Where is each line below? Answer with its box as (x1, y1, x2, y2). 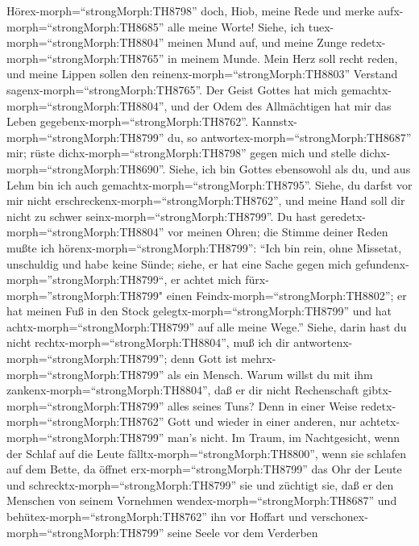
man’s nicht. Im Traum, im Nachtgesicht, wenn (168, 429, 400, 446)
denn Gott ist (171, 350, 238, 367)
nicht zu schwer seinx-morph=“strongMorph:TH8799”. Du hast (6, 207, 317, 224)
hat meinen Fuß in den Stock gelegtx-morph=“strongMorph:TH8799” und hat (6, 302, 392, 319)
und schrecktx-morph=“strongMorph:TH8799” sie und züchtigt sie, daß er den (6, 476, 394, 493)
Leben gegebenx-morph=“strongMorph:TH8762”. (6, 113, 248, 130)
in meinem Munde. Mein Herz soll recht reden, (168, 49, 398, 66)
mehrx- (241, 350, 276, 367)
